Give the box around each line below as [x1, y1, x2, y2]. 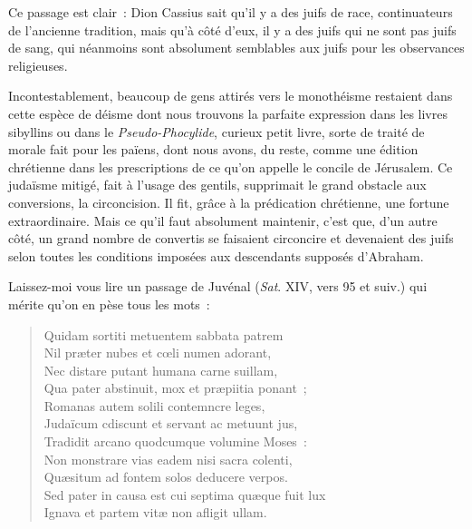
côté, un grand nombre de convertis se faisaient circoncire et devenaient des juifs [8, 229, 454, 248]
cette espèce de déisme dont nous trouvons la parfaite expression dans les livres [8, 103, 448, 122]
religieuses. [8, 55, 68, 74]
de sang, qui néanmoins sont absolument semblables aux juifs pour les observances [8, 38, 465, 57]
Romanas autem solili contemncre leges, [43, 396, 265, 415]
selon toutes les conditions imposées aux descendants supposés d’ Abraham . [8, 246, 424, 265]
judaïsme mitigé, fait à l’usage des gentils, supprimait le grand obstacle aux [8, 175, 427, 194]
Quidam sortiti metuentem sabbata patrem [43, 325, 284, 344]
